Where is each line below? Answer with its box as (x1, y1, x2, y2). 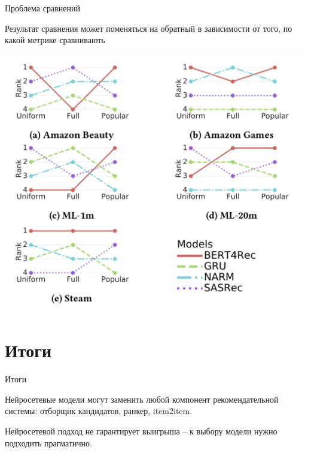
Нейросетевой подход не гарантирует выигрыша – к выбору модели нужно (5, 424, 278, 437)
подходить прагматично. (5, 436, 92, 449)
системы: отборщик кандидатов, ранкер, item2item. (5, 404, 193, 417)
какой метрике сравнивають (5, 34, 105, 46)
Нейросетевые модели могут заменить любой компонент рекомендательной (5, 392, 279, 405)
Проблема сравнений (5, 2, 80, 14)
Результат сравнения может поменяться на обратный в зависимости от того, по (5, 22, 292, 34)
